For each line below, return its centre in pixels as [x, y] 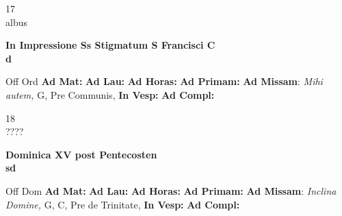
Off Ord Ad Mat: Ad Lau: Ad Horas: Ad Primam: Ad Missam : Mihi [164, 81]
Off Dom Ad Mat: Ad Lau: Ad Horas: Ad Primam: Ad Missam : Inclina [171, 190]
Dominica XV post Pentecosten [81, 154]
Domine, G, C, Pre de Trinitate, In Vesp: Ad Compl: [123, 204]
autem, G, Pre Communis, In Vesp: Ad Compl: [110, 94]
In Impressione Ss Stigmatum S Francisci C [110, 45]
